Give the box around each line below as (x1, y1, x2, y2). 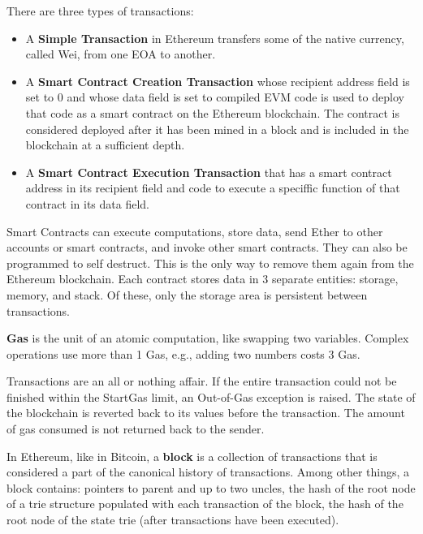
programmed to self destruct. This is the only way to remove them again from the (6, 254, 414, 271)
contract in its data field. (25, 195, 149, 212)
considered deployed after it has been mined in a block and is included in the (25, 120, 409, 137)
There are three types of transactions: (6, 2, 194, 19)
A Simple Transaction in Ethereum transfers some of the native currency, (25, 29, 404, 46)
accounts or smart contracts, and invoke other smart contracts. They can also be (6, 239, 408, 256)
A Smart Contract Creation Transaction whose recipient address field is (25, 72, 410, 89)
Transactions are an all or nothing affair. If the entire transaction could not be (6, 373, 397, 390)
